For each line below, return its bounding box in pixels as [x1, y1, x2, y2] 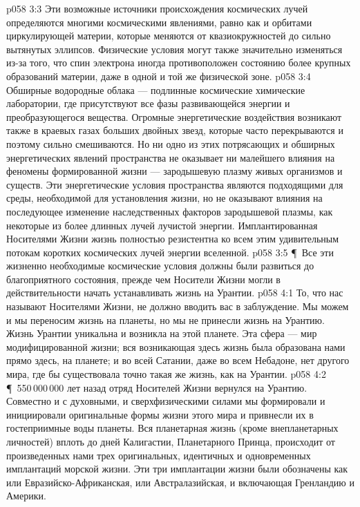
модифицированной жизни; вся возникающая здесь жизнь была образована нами [6, 339, 345, 354]
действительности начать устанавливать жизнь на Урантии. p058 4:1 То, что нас [6, 285, 343, 300]
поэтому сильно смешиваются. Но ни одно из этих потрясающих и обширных [6, 136, 335, 151]
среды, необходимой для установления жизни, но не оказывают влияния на [6, 191, 323, 205]
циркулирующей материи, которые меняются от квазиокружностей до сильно [6, 28, 331, 43]
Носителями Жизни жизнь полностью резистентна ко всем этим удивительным [6, 231, 339, 246]
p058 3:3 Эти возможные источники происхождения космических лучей [6, 1, 308, 15]
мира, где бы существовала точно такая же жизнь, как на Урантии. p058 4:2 [6, 367, 326, 381]
